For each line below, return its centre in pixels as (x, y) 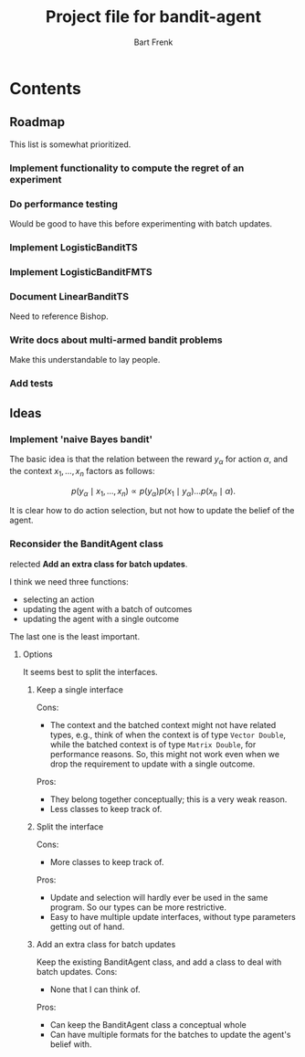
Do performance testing (64, 204)
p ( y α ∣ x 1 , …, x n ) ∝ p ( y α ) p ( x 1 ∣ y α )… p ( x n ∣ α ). (153, 492)
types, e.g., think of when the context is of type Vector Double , (168, 735)
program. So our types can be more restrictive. (138, 907)
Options (37, 654)
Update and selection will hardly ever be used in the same (159, 897)
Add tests (32, 384)
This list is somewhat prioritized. (70, 144)
